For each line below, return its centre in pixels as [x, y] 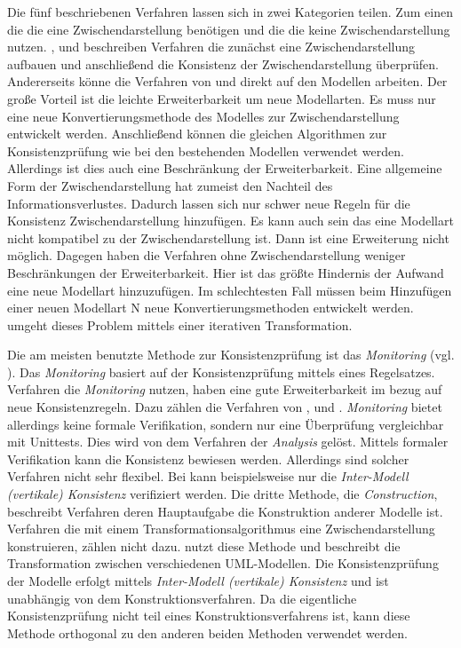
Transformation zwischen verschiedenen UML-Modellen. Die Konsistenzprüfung [223, 563]
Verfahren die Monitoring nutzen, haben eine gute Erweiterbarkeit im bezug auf [225, 389]
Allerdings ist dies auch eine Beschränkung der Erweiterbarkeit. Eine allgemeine [225, 168]
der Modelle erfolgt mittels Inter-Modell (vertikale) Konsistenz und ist [198, 581]
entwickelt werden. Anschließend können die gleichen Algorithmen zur [197, 134]
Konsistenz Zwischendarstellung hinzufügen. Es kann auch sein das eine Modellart [230, 221]
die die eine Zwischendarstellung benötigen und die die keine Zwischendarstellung [229, 29]
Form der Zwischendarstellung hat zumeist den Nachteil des [170, 185]
